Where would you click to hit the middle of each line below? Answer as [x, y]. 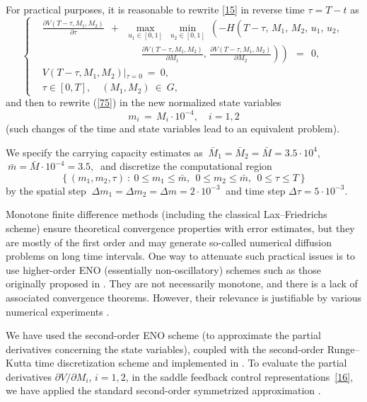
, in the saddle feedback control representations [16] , [239, 376]
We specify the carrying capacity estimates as [104, 152]
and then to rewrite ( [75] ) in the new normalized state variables [144, 102]
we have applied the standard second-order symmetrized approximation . [163, 390]
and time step [256, 190]
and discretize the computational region [186, 166]
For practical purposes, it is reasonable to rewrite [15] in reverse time [155, 9]
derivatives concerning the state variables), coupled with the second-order [165, 349]
